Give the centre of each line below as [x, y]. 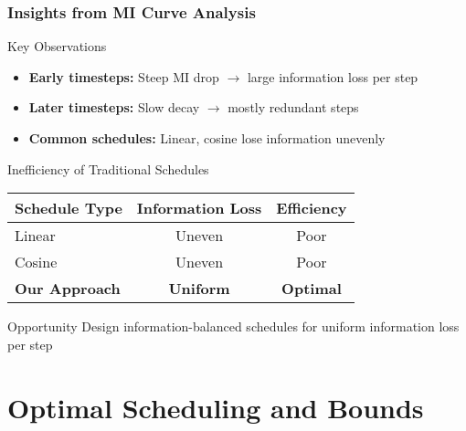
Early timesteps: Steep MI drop [124, 76]
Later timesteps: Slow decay [114, 107]
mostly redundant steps [293, 107]
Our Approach [68, 289]
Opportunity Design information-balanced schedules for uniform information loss [233, 326]
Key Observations [57, 46]
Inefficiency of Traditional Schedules [108, 168]
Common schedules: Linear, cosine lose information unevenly [207, 138]
